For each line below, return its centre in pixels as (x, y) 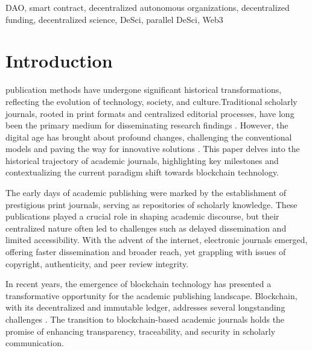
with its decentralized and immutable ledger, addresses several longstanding (145, 307)
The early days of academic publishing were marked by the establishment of (146, 193)
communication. (35, 343)
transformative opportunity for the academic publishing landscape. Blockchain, (151, 295)
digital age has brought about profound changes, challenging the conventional (149, 137)
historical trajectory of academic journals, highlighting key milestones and (142, 160)
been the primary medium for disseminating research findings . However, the (147, 125)
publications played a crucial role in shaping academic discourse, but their (142, 216)
